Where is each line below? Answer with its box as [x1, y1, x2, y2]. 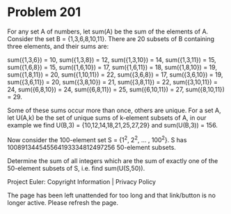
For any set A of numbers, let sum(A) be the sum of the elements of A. [7, 27, 209, 36]
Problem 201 [7, 4, 81, 20]
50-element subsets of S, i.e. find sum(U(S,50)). [7, 164, 145, 172]
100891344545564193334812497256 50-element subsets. [7, 143, 176, 151]
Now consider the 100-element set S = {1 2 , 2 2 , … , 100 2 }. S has [7, 134, 187, 144]
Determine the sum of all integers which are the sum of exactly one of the [7, 156, 218, 165]
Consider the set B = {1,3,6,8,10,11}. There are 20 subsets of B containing [7, 34, 214, 43]
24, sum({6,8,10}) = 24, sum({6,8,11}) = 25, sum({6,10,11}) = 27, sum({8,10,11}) [7, 85, 225, 93]
